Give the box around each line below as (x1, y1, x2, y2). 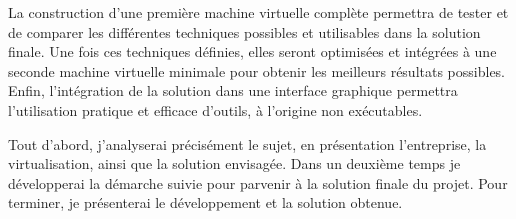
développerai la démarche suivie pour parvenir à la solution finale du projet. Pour (8, 172, 508, 193)
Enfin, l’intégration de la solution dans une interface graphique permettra (8, 80, 458, 101)
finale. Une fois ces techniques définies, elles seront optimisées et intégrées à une (8, 41, 497, 62)
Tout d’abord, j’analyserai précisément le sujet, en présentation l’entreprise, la (8, 133, 487, 154)
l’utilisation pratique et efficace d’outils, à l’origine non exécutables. (8, 99, 423, 120)
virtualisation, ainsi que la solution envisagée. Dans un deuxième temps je (8, 153, 461, 174)
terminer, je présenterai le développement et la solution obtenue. (8, 192, 403, 213)
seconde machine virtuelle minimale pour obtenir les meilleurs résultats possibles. (8, 60, 506, 81)
